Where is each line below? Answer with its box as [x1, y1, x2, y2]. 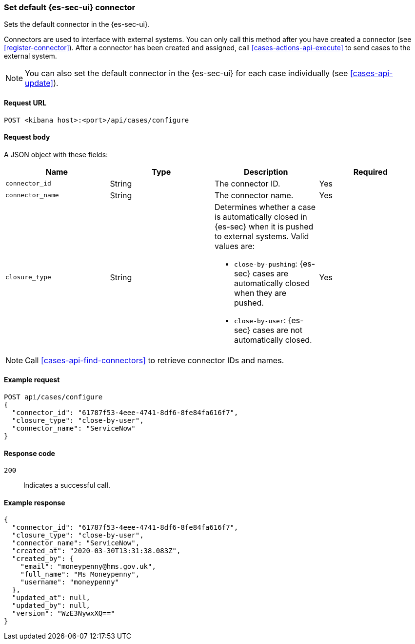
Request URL [4, 98, 46, 107]
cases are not [253, 325, 302, 335]
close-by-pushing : [234, 258, 297, 269]
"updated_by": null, [12, 602, 91, 610]
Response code [4, 449, 55, 457]
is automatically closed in [215, 211, 307, 222]
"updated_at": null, [12, 594, 91, 602]
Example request [4, 375, 60, 384]
